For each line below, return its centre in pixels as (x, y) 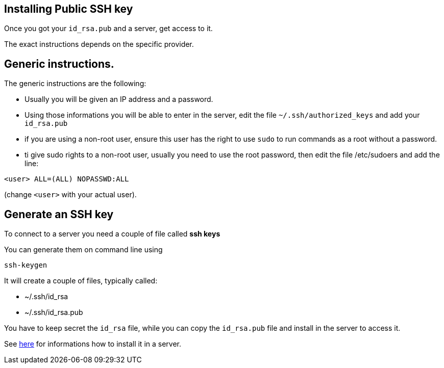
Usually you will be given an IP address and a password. (119, 99)
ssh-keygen (26, 265)
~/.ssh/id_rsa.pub (54, 312)
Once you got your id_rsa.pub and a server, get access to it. (108, 29)
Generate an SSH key (59, 214)
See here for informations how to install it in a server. (93, 344)
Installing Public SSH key (69, 9)
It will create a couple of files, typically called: (81, 281)
